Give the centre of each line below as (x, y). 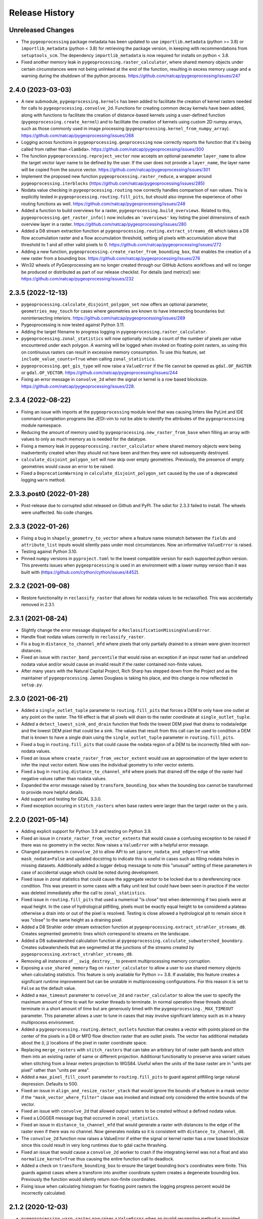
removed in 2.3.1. (38, 604)
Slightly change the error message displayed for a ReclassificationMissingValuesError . (116, 630)
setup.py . (32, 685)
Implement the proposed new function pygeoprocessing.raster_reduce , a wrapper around (116, 177)
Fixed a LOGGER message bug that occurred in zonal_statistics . (90, 1118)
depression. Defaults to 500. (50, 1084)
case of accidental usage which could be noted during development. (90, 872)
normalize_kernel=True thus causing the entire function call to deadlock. (98, 1159)
